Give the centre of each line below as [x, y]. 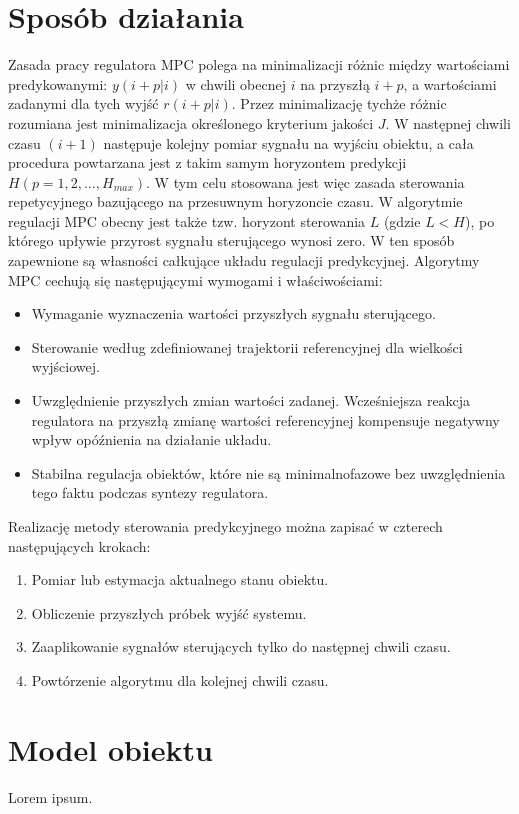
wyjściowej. [65, 366]
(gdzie [402, 220]
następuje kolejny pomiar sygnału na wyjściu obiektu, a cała [288, 142]
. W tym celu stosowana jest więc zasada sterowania [305, 181]
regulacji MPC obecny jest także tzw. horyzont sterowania [187, 220]
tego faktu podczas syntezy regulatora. [150, 492]
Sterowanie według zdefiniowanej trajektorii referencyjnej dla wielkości [247, 346]
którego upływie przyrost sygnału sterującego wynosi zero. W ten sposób [231, 240]
